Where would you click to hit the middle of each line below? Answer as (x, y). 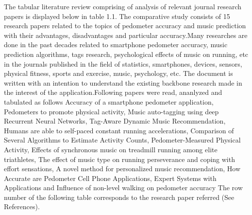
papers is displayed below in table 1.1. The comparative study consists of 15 (117, 16)
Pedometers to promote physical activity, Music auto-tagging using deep (111, 111)
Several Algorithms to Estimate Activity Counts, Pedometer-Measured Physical (122, 140)
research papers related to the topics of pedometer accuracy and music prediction (125, 26)
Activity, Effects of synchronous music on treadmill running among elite (111, 149)
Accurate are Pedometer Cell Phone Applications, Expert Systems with (110, 178)
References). (22, 206)
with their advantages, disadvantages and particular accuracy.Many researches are (126, 35)
